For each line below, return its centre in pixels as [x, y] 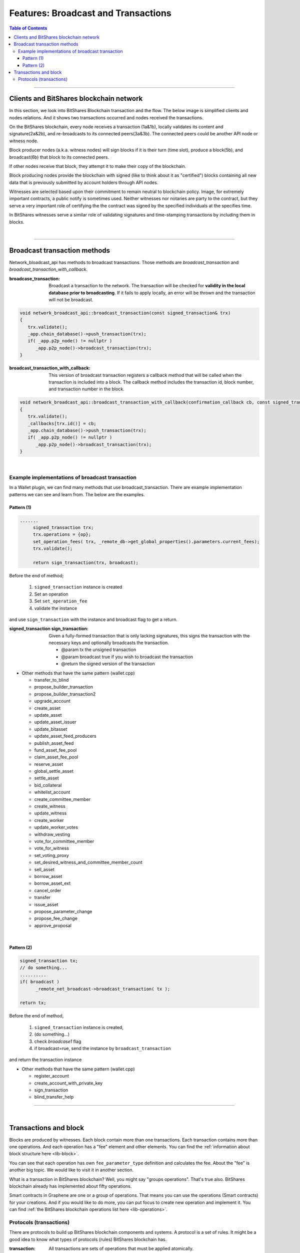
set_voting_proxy [52, 855]
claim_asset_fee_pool [56, 757]
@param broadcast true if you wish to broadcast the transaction [127, 657]
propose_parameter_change [63, 911]
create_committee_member [62, 799]
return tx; [33, 1003]
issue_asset [46, 904]
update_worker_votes [56, 827]
